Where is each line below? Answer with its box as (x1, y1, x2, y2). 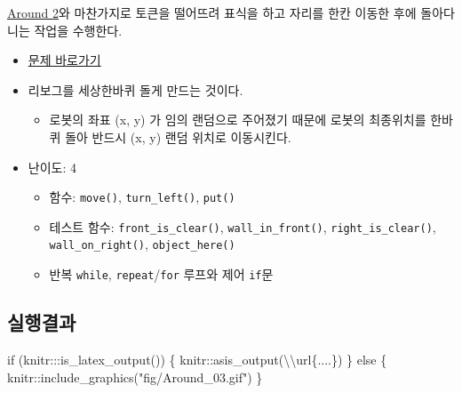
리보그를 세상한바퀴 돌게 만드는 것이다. (28, 80, 243, 99)
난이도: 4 (28, 157, 76, 176)
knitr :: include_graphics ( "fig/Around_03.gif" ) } (7, 367, 263, 386)
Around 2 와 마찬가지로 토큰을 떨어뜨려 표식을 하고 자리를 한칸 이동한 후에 (7, 4, 417, 21)
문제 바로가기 (28, 51, 101, 69)
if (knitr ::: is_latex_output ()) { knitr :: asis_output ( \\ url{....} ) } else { (7, 349, 387, 368)
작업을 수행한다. (34, 20, 123, 39)
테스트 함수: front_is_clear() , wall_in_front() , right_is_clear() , (49, 217, 436, 236)
